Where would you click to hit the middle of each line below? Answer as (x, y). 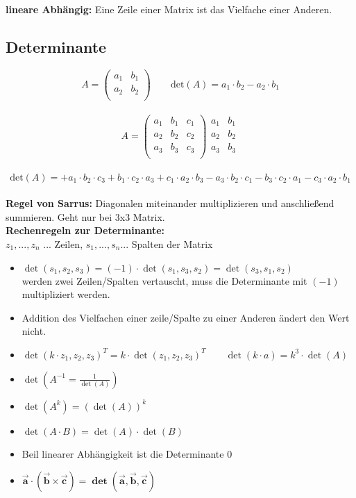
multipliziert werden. (66, 294)
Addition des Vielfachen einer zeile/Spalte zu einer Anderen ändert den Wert (186, 317)
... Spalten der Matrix (167, 243)
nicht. (34, 331)
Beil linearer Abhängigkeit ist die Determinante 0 (127, 453)
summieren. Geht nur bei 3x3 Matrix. (85, 216)
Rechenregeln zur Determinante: (85, 230)
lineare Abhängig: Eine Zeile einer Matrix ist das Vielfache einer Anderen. (169, 9)
